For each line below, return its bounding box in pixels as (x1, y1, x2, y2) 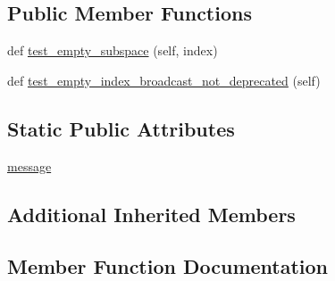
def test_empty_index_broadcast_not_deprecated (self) (7, 70, 321, 89)
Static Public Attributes (7, 114, 235, 142)
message (7, 156, 52, 175)
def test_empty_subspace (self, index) (7, 41, 218, 60)
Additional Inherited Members (7, 200, 296, 227)
